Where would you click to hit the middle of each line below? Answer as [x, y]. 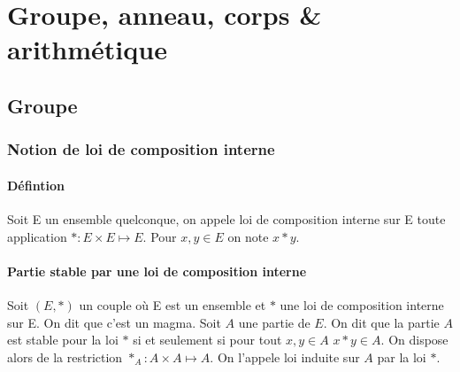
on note [248, 236]
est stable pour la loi [63, 340]
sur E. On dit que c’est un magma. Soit [114, 322]
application [37, 236]
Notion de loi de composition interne [141, 149]
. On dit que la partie [381, 322]
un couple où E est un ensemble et [172, 304]
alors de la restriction [65, 356]
